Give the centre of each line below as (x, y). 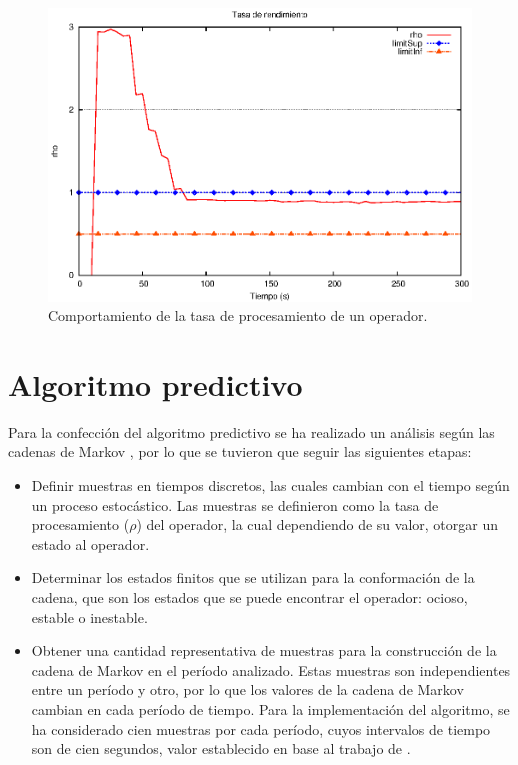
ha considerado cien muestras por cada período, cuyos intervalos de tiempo (261, 728)
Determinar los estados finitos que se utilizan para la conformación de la (253, 577)
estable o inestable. (89, 616)
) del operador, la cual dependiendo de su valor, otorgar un (317, 524)
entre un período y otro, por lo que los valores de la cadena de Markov (247, 689)
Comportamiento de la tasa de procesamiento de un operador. (238, 315)
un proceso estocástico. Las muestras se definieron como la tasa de (235, 504)
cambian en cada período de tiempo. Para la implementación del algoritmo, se (270, 708)
